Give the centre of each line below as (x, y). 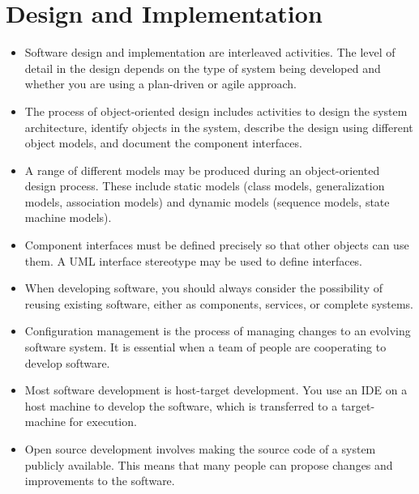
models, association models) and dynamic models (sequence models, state (207, 201)
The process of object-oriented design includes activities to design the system (216, 111)
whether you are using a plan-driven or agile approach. (160, 84)
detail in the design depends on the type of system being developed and (203, 68)
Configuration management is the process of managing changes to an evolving (218, 331)
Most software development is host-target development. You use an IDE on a (216, 390)
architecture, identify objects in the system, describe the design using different (219, 127)
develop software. (67, 362)
